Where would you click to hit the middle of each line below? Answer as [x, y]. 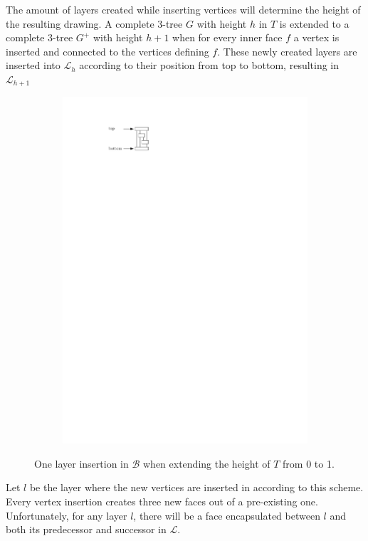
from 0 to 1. [309, 463]
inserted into [33, 65]
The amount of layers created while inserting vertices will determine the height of [183, 9]
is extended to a [314, 23]
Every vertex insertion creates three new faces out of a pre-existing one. [162, 501]
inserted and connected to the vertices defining [107, 51]
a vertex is [316, 37]
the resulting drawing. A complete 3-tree [94, 23]
